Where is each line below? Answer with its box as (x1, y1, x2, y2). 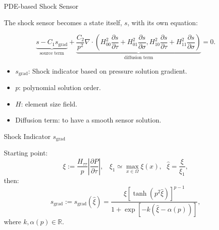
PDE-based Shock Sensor (4, 1, 79, 11)
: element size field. (21, 98, 77, 108)
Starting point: (4, 148, 48, 158)
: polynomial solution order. (18, 82, 101, 92)
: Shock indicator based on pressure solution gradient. (28, 65, 187, 76)
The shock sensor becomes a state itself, (4, 17, 122, 27)
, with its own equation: (127, 17, 198, 27)
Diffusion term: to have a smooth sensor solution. (15, 115, 161, 125)
